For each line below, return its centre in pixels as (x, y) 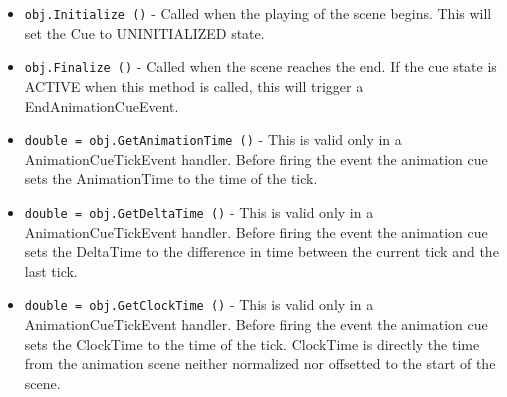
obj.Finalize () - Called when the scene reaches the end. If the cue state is (260, 66)
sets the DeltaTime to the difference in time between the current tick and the (261, 251)
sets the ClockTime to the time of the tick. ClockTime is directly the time (252, 343)
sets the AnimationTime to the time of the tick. (171, 178)
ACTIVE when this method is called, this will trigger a (194, 85)
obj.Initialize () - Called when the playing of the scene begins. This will (258, 13)
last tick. (51, 270)
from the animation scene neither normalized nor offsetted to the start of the (260, 363)
